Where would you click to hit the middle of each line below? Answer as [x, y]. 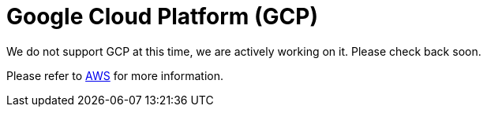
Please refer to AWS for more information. [115, 75]
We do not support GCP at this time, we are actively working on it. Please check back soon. [244, 51]
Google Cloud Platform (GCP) [162, 16]
